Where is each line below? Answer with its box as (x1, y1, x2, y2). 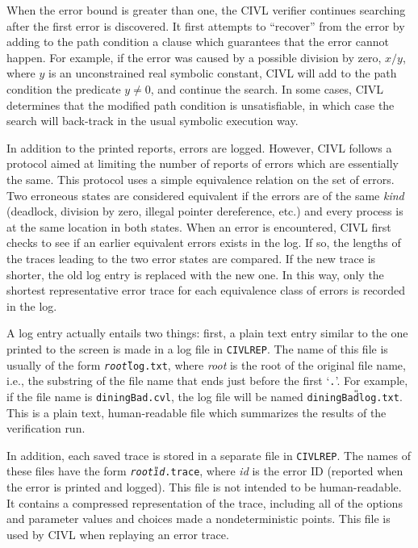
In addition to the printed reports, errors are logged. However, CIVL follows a (6, 139, 392, 156)
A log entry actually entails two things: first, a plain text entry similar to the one (6, 324, 408, 341)
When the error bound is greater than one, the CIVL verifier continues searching (6, 2, 406, 18)
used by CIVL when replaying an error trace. (6, 525, 229, 542)
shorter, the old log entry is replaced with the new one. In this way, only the (6, 266, 384, 282)
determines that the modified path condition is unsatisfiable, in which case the (6, 96, 395, 113)
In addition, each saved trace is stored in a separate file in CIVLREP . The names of (6, 446, 411, 463)
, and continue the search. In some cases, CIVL (150, 80, 384, 97)
